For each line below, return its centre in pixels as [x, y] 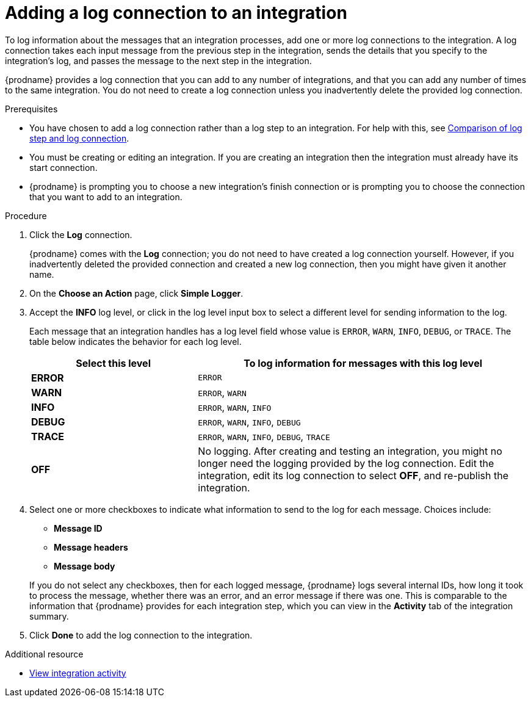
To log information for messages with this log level [363, 363]
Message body [85, 566]
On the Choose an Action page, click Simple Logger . [136, 293]
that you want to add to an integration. [106, 197]
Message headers [91, 547]
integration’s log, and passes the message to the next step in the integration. [158, 60]
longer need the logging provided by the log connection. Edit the [346, 463]
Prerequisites [31, 109]
